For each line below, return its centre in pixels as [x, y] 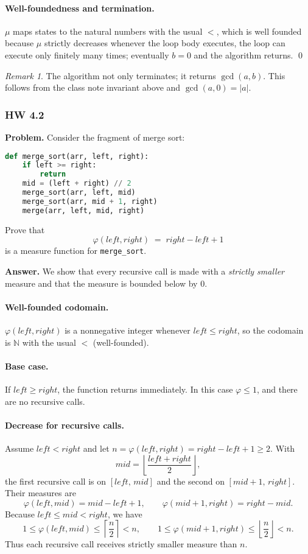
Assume [19, 448]
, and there [277, 389]
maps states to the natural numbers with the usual [108, 31]
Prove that [25, 229]
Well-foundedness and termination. [80, 8]
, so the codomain [270, 330]
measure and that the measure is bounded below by [101, 283]
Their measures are [40, 493]
